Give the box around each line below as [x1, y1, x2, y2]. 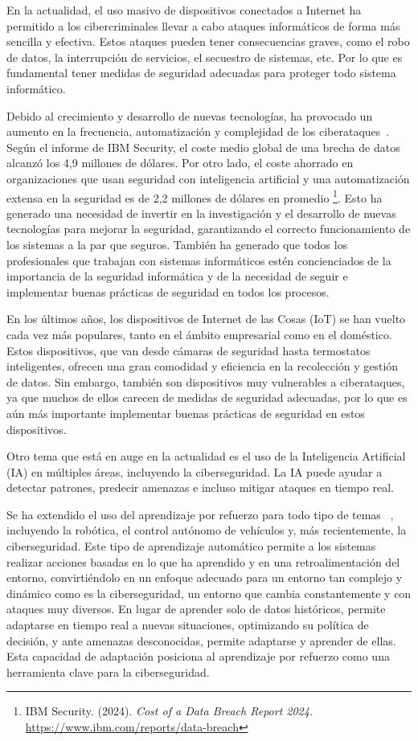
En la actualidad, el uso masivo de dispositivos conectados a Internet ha [6, 2, 362, 18]
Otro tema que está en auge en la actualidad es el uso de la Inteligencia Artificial [6, 448, 406, 465]
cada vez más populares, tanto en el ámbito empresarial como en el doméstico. [6, 325, 392, 342]
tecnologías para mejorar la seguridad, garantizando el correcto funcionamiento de [6, 220, 411, 237]
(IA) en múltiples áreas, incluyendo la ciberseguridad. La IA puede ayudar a [6, 463, 383, 480]
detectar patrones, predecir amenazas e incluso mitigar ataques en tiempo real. [6, 479, 394, 496]
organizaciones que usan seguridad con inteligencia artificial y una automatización [6, 170, 410, 186]
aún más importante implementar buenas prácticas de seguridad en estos [6, 404, 365, 421]
